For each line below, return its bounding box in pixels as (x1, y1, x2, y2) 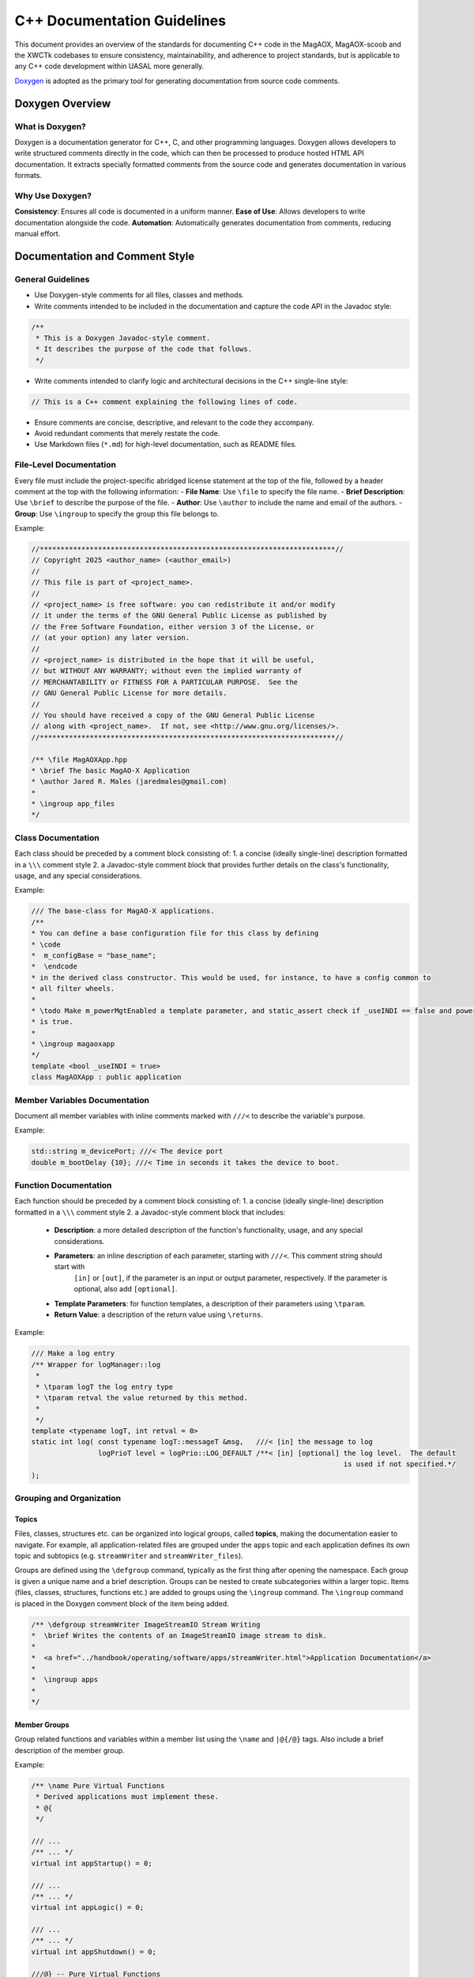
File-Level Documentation (14, 459, 116, 471)
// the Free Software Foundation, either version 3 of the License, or (31, 622, 315, 631)
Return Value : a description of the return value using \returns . (54, 1310, 264, 1319)
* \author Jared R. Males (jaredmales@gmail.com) (31, 777, 228, 786)
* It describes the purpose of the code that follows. (36, 345, 253, 353)
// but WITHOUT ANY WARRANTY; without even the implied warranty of (31, 667, 303, 675)
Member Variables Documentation (14, 1094, 150, 1106)
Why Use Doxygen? (14, 190, 92, 201)
